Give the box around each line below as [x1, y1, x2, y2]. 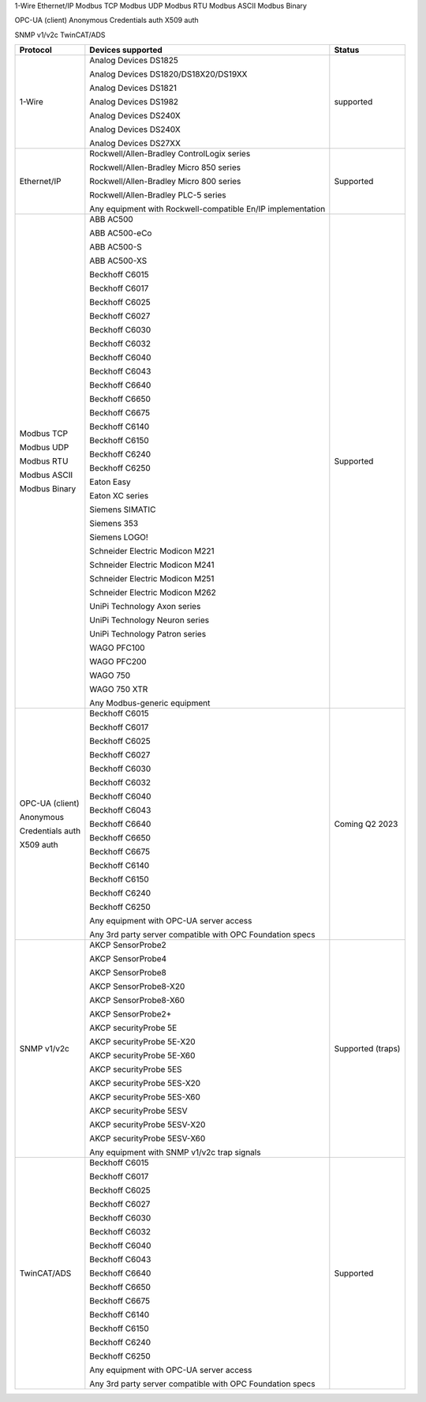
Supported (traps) [334, 1043, 401, 1054]
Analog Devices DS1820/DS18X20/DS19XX [89, 69, 248, 80]
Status [334, 44, 360, 55]
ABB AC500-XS [89, 255, 148, 266]
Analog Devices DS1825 [89, 55, 179, 66]
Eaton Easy [89, 476, 131, 487]
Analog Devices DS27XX [89, 138, 181, 149]
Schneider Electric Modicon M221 [89, 546, 215, 557]
